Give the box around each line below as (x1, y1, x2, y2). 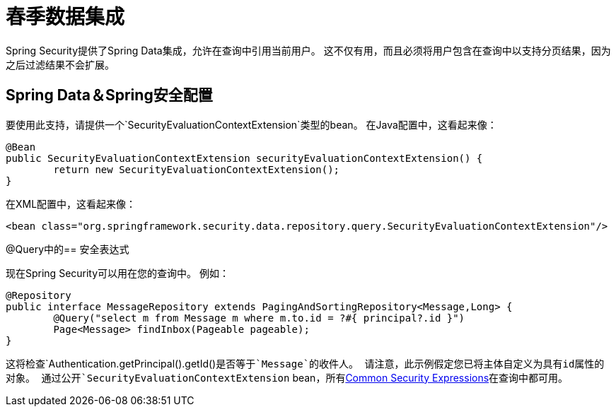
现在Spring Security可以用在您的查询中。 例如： (6, 266, 230, 279)
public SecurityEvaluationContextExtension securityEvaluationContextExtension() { (6, 152, 483, 164)
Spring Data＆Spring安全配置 (6, 86, 213, 105)
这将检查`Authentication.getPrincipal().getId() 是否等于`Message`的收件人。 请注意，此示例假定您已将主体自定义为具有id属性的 (6, 357, 605, 370)
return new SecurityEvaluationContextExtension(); (53, 163, 340, 175)
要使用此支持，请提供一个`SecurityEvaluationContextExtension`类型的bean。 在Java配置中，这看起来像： (6, 118, 497, 131)
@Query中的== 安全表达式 (6, 242, 129, 255)
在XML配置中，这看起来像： (6, 197, 136, 210)
